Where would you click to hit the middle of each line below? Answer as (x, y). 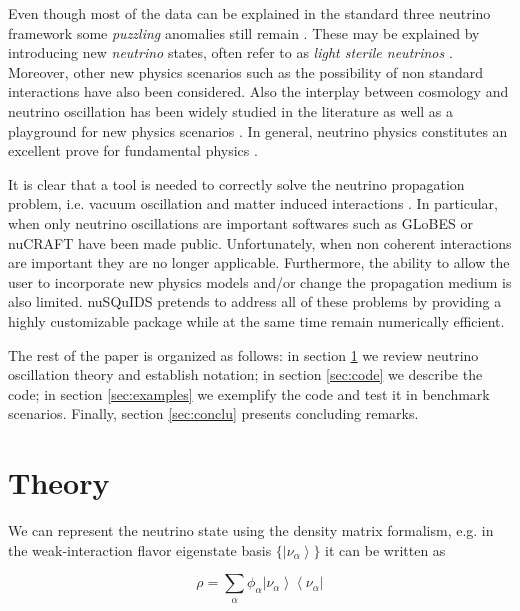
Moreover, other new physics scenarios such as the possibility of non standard (245, 71)
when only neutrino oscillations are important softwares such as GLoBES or (240, 222)
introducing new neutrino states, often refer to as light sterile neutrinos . (230, 52)
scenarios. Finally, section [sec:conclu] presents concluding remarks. (213, 413)
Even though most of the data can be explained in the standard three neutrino (249, 13)
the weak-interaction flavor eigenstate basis (140, 549)
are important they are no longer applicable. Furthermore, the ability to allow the (259, 262)
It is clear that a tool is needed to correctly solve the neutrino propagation (236, 183)
